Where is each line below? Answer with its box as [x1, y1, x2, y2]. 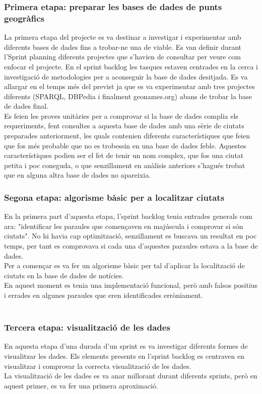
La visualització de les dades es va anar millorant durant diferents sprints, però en [4, 370, 257, 381]
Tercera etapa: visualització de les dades [4, 321, 170, 334]
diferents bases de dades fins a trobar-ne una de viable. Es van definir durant [4, 41, 242, 52]
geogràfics [4, 12, 44, 24]
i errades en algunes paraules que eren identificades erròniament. [4, 290, 203, 300]
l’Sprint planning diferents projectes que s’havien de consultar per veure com [4, 51, 241, 62]
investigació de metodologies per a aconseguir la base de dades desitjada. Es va [4, 71, 248, 82]
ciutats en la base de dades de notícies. [4, 270, 124, 280]
